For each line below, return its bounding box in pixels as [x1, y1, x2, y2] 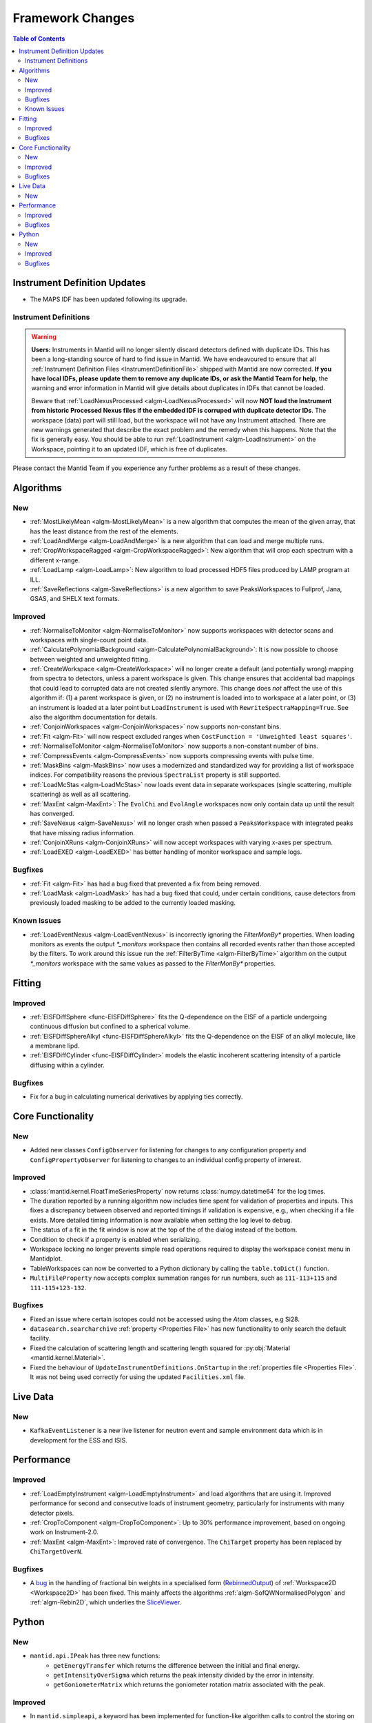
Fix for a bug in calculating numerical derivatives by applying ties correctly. [30, 1092, 243, 1101]
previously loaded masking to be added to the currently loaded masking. [30, 899, 236, 907]
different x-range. [30, 555, 81, 564]
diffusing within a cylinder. [30, 1061, 105, 1069]
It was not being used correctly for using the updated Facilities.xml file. [30, 1373, 246, 1381]
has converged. [30, 809, 75, 817]
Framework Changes [12, 10, 135, 26]
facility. [30, 1334, 51, 1343]
